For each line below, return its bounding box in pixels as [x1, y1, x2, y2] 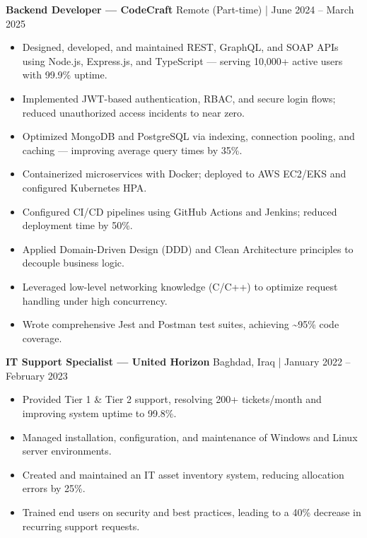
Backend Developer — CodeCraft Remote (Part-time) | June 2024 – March [6, 2, 354, 16]
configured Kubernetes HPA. [22, 180, 147, 194]
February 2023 [6, 368, 68, 382]
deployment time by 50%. [22, 218, 133, 233]
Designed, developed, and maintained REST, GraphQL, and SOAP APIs [22, 40, 339, 54]
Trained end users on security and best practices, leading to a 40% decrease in [22, 505, 361, 520]
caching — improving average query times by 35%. [22, 142, 243, 157]
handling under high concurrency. [22, 293, 168, 308]
